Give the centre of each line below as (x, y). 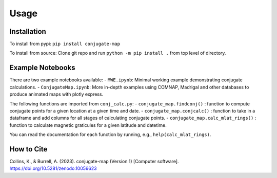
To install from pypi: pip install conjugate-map (65, 44)
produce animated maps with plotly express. (56, 94)
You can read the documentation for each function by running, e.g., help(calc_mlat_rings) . (110, 135)
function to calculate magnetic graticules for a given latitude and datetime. (88, 125)
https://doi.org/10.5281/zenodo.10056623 (53, 168)
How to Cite (28, 149)
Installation (28, 31)
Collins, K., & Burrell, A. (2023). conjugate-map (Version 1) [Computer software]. (94, 161)
